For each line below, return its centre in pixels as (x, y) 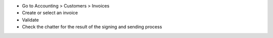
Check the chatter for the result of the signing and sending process (92, 27)
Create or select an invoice (50, 13)
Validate (30, 19)
